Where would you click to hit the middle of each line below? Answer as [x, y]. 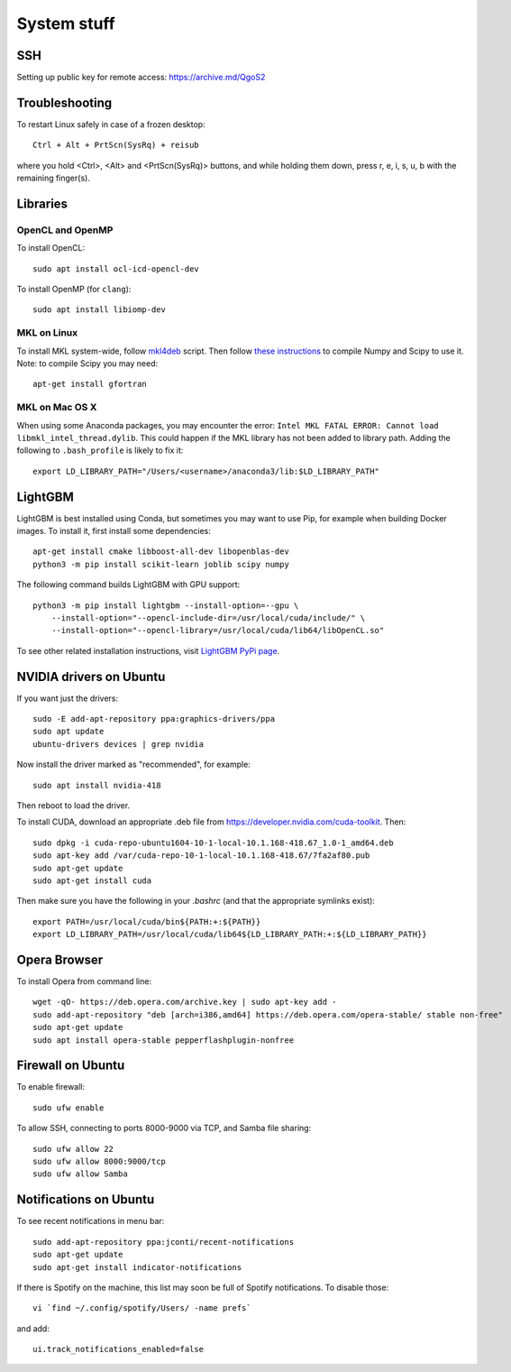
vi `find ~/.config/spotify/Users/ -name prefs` [142, 1308]
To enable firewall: [51, 1087]
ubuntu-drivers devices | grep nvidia [119, 744]
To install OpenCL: [51, 248]
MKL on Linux [47, 333]
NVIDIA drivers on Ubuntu [91, 677]
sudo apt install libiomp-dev [100, 310]
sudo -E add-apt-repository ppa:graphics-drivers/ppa [154, 719]
